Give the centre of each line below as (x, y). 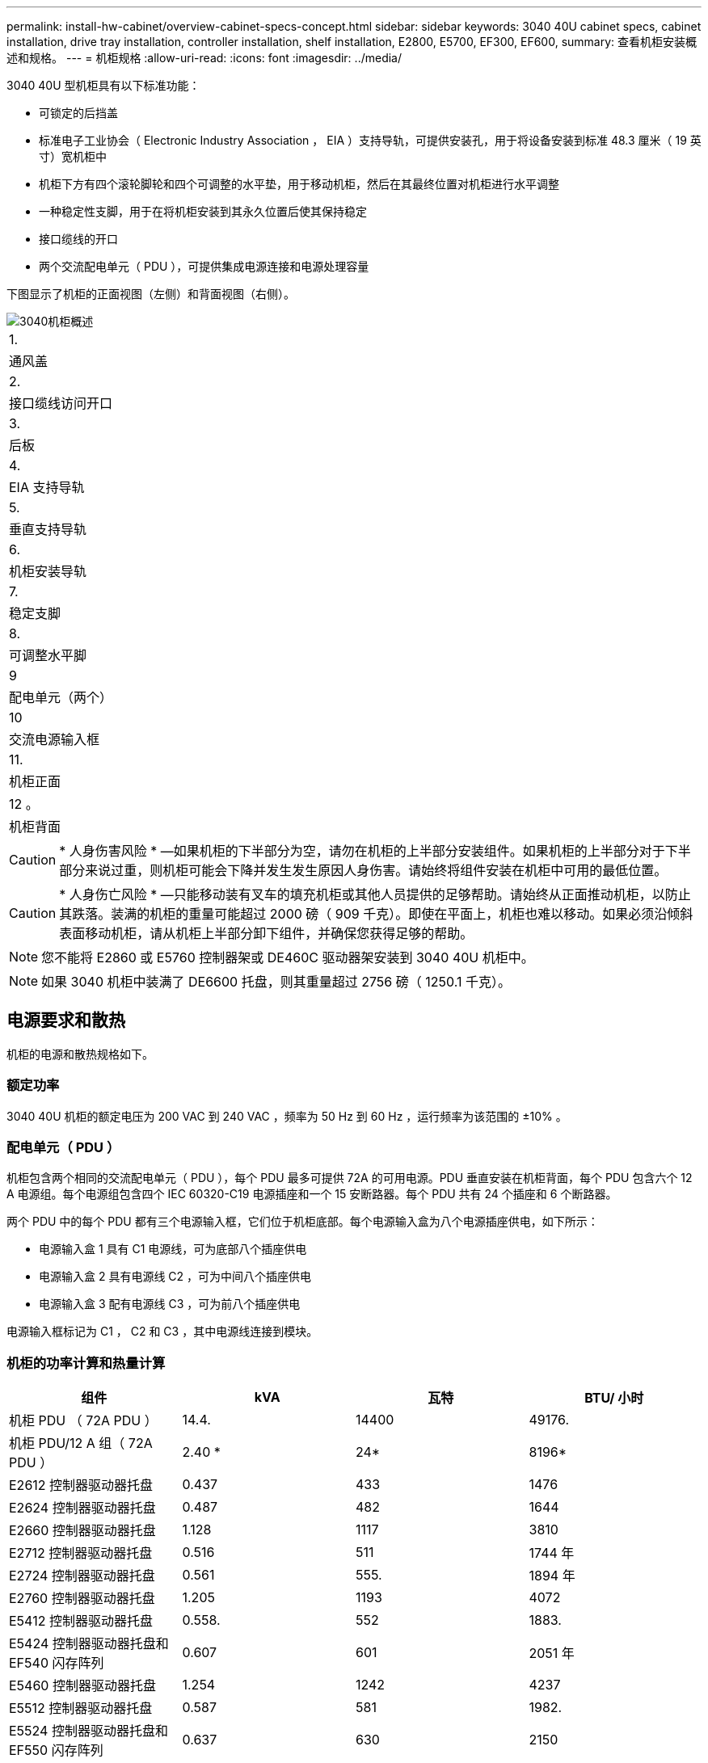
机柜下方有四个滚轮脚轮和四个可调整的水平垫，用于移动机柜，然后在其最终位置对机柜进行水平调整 (299, 184)
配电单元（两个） (61, 697)
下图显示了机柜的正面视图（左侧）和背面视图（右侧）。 (151, 294)
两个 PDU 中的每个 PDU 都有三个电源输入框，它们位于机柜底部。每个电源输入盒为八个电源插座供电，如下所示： (303, 1222)
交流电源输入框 (55, 739)
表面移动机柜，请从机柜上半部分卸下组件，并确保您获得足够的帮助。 (266, 933)
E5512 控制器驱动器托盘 (81, 1708)
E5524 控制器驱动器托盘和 (88, 1731)
